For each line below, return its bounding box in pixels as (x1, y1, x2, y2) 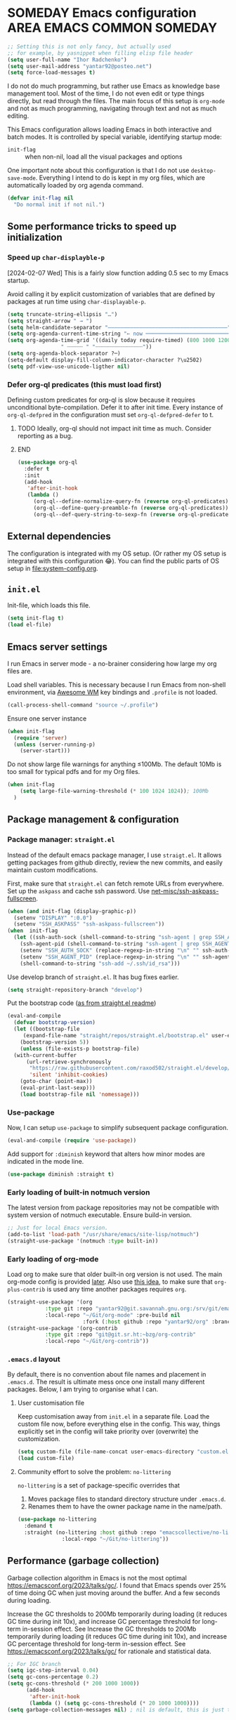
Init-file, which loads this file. (7, 601, 91, 610)
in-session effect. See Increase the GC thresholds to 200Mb (22, 1624, 197, 1633)
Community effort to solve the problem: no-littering (17, 1468, 171, 1476)
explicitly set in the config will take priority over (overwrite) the (17, 1427, 199, 1436)
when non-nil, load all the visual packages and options (25, 152, 183, 161)
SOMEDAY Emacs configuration (7, 5, 197, 21)
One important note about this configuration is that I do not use (7, 166, 190, 175)
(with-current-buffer (13, 1051, 77, 1058)
